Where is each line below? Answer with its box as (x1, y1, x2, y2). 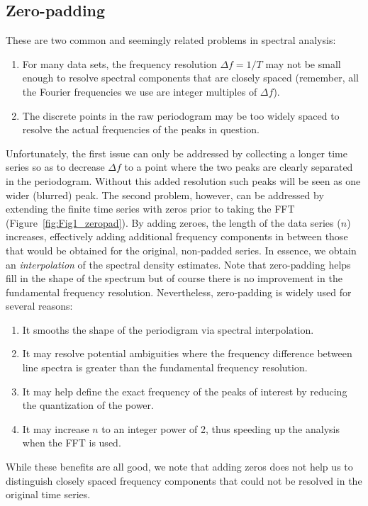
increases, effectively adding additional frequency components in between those (6, 229, 348, 244)
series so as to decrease (6, 159, 105, 174)
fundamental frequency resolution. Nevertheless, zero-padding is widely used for (6, 284, 352, 299)
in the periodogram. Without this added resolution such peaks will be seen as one (6, 173, 361, 188)
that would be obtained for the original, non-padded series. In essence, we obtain (6, 242, 357, 257)
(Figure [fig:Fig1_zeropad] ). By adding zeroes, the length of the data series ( (6, 215, 341, 230)
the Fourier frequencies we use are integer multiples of (22, 84, 257, 99)
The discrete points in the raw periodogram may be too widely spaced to (22, 108, 340, 123)
